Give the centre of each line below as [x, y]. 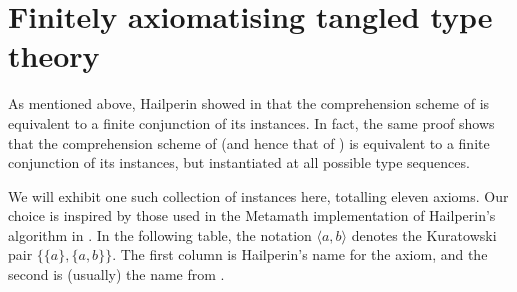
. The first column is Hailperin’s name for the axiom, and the [300, 254]
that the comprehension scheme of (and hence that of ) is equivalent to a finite [249, 142]
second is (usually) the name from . [116, 274]
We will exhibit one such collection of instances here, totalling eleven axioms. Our [258, 195]
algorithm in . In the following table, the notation [160, 234]
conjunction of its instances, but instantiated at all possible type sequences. [239, 162]
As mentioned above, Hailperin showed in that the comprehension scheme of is [249, 103]
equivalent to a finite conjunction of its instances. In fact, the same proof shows [251, 122]
